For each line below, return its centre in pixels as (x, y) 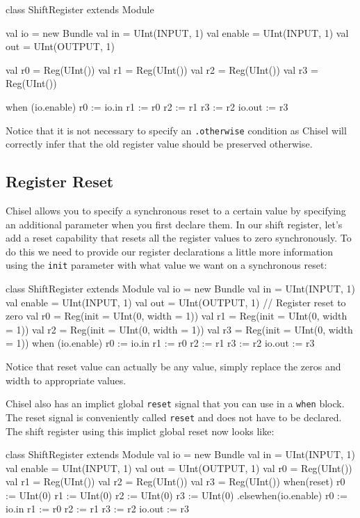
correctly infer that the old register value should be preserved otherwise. (159, 144)
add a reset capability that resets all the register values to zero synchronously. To (179, 238)
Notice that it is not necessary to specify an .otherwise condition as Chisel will (176, 130)
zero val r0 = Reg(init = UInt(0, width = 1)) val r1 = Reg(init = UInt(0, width (177, 316)
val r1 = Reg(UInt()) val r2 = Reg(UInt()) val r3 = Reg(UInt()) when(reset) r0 (175, 481)
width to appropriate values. (66, 380)
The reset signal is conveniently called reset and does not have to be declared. (174, 417)
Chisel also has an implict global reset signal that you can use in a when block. (175, 403)
